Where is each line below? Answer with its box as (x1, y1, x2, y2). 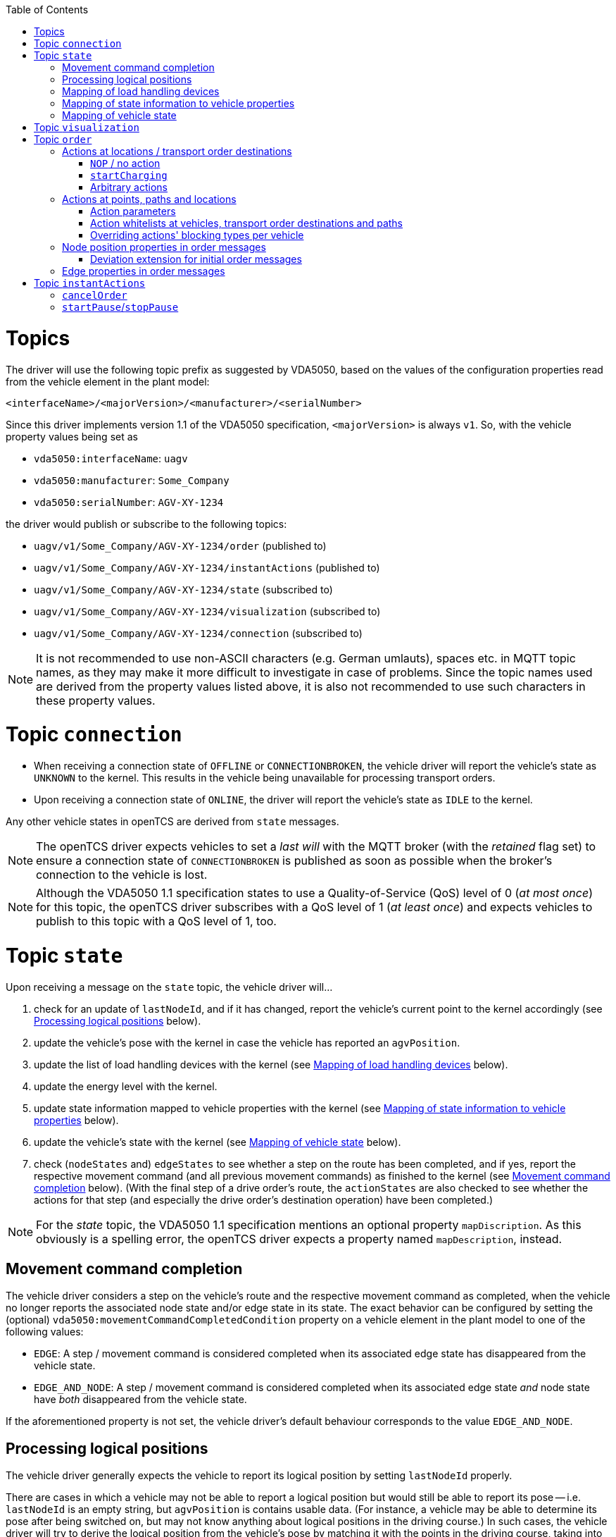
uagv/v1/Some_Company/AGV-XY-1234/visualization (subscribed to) (34, 605, 381, 617)
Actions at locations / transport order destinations (62, 145, 292, 157)
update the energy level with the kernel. (34, 1080, 218, 1092)
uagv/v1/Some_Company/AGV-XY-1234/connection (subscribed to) (34, 626, 363, 639)
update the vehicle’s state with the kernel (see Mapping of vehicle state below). (34, 1135, 401, 1148)
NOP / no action (90, 157, 161, 169)
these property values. (36, 693, 156, 708)
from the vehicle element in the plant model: (6, 375, 210, 388)
